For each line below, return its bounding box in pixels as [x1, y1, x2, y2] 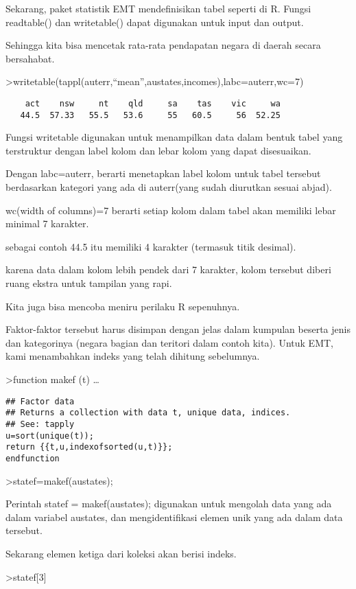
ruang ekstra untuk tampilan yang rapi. [5, 276, 172, 290]
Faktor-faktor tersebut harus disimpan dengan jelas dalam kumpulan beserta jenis [5, 322, 351, 336]
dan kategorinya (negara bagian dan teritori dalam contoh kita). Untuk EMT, [5, 335, 333, 349]
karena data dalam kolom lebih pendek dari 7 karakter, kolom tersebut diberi [5, 262, 331, 277]
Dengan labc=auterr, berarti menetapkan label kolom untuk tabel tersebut [5, 166, 321, 181]
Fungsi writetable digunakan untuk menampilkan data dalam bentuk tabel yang [5, 130, 343, 144]
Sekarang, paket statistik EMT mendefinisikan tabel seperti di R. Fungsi [5, 1, 311, 15]
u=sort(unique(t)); [5, 430, 94, 441]
